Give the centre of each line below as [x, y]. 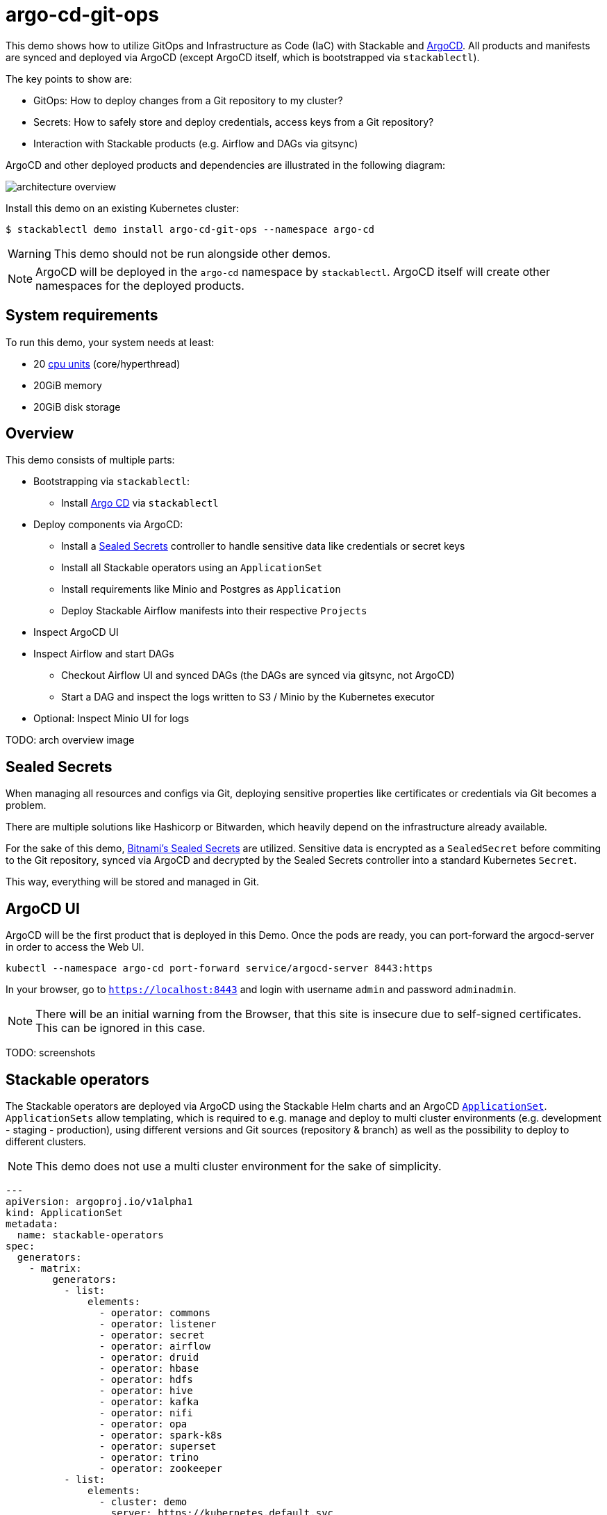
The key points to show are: [69, 79]
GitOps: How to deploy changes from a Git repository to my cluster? [188, 100]
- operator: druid [149, 1357]
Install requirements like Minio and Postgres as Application [201, 589]
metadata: [32, 1223]
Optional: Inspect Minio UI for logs [111, 719]
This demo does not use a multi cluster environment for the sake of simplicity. [239, 1166]
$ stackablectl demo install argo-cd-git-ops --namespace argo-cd [190, 229]
